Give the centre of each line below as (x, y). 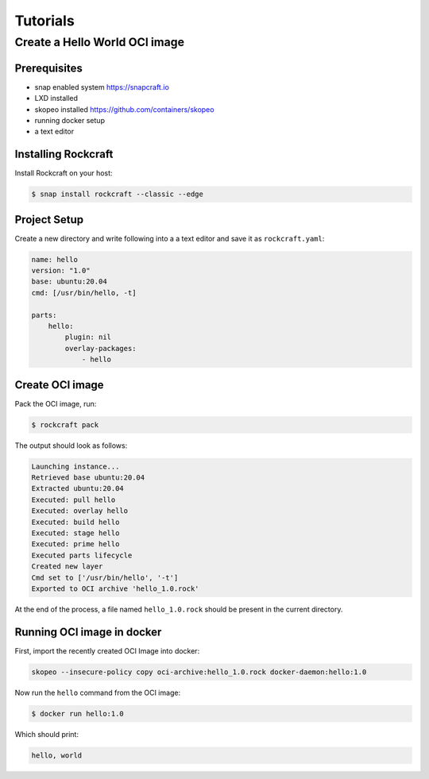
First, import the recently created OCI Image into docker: (107, 650)
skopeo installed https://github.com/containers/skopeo (124, 109)
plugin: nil (88, 337)
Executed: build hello (75, 522)
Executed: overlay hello (80, 511)
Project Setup (49, 220)
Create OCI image (59, 385)
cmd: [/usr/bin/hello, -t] (84, 293)
